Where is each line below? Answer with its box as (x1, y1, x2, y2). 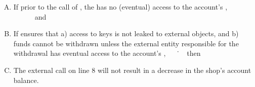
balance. (13, 74, 39, 85)
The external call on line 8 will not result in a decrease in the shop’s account (13, 64, 251, 75)
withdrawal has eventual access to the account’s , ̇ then (13, 48, 201, 58)
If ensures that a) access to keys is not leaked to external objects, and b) (13, 28, 239, 39)
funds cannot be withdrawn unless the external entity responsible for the (13, 38, 239, 48)
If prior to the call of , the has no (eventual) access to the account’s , (13, 2, 228, 12)
